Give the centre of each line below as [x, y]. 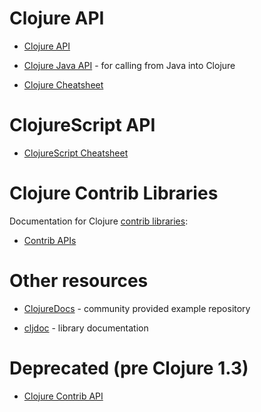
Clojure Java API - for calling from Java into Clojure [129, 65]
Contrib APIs [50, 240]
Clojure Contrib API [63, 396]
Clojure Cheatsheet [63, 84]
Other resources [79, 281]
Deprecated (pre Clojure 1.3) [129, 368]
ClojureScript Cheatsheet [76, 153]
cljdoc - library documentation [86, 328]
